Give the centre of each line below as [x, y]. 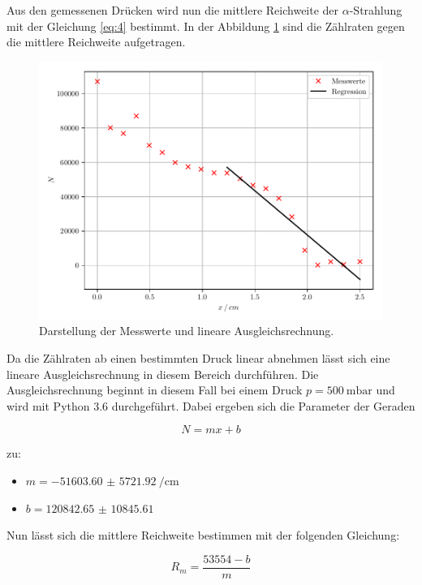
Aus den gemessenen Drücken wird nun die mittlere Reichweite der [173, 10]
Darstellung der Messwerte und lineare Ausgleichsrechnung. [187, 331]
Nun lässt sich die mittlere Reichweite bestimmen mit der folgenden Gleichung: [203, 535]
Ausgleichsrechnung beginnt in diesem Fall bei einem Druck [155, 390]
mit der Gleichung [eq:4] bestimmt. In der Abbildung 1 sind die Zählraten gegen [206, 26]
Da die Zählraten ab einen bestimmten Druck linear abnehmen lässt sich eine [198, 357]
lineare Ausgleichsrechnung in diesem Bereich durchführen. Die [163, 374]
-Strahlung [376, 10]
